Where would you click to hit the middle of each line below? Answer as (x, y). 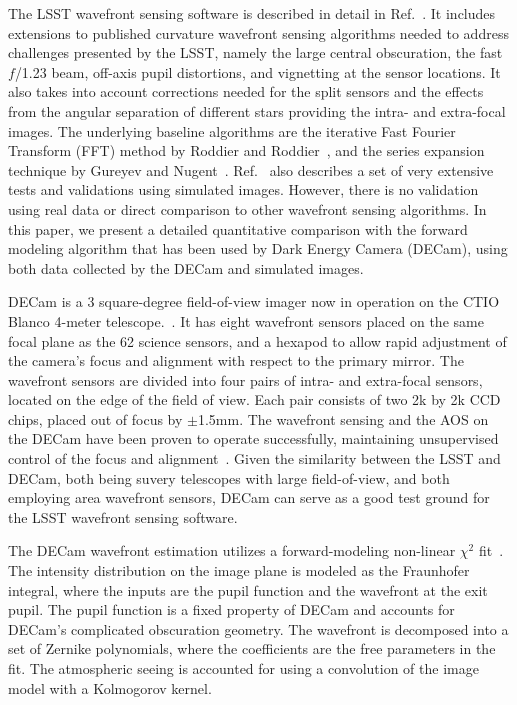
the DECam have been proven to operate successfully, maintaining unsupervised (253, 438)
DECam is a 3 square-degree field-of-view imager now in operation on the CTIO (254, 301)
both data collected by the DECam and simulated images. (186, 267)
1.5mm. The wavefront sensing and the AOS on (343, 418)
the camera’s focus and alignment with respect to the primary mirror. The (236, 360)
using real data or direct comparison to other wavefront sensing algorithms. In (247, 208)
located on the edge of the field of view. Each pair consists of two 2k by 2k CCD (254, 399)
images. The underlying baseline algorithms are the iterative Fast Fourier (232, 130)
